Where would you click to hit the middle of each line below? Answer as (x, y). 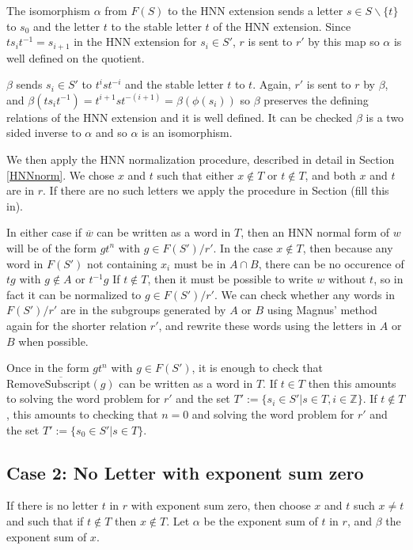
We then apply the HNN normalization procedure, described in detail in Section (201, 159)
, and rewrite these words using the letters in (267, 325)
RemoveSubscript (49, 384)
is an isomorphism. (187, 133)
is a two (385, 117)
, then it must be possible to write (230, 279)
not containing (122, 263)
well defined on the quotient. (76, 57)
